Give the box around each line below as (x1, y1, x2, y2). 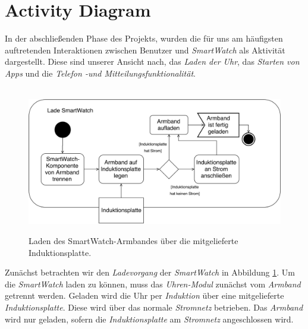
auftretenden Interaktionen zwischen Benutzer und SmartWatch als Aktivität (5, 43, 285, 56)
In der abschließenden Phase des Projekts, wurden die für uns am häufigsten (5, 32, 283, 45)
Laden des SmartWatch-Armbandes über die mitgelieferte (29, 235, 238, 247)
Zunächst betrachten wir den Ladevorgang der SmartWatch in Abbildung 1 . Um (5, 266, 295, 279)
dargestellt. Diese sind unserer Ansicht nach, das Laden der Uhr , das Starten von (5, 55, 300, 68)
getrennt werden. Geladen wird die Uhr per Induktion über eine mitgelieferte (5, 289, 284, 302)
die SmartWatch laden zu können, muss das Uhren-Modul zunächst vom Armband (5, 277, 301, 290)
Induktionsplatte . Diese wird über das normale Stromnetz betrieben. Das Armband (5, 301, 303, 313)
